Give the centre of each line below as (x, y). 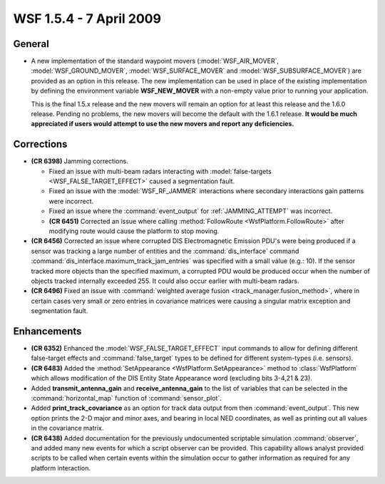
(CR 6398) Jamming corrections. (79, 161)
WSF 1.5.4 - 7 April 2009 (87, 19)
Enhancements (47, 331)
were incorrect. (71, 201)
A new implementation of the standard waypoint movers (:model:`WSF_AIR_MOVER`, (155, 61)
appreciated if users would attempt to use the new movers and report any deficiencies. (163, 124)
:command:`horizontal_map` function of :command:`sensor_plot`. (127, 398)
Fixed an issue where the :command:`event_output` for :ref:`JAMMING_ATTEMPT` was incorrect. (191, 211)
